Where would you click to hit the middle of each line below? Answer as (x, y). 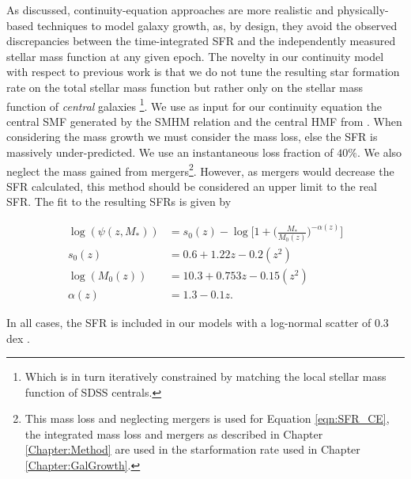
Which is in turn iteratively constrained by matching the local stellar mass (205, 376)
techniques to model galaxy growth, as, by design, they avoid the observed (217, 25)
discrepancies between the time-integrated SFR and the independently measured (201, 41)
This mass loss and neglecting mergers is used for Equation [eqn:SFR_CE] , (207, 418)
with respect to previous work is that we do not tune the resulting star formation (203, 72)
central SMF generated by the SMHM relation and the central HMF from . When (204, 121)
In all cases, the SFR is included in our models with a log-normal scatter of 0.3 (198, 322)
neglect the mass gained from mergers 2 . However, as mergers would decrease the (200, 169)
